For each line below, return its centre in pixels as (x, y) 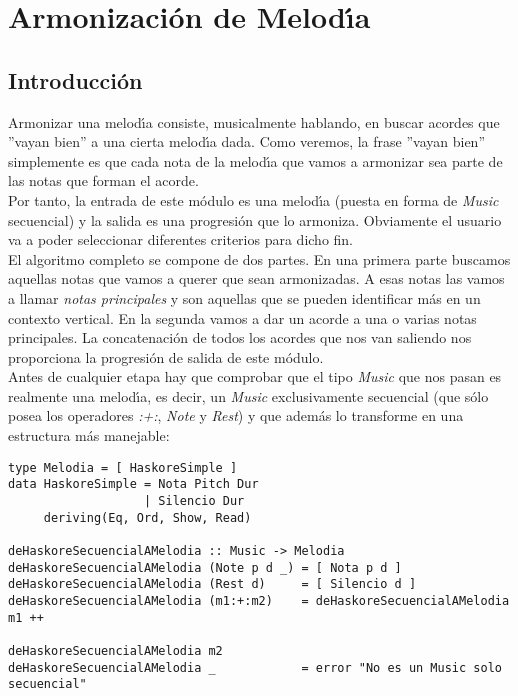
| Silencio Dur (194, 500)
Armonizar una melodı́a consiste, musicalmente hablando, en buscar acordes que (254, 121)
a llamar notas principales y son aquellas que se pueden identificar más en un (244, 297)
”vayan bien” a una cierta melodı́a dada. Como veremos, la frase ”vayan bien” (247, 141)
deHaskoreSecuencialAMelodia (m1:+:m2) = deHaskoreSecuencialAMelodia (259, 600)
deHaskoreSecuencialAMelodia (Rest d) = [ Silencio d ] (212, 584)
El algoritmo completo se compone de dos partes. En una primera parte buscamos (259, 258)
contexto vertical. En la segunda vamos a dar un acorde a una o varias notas (242, 317)
